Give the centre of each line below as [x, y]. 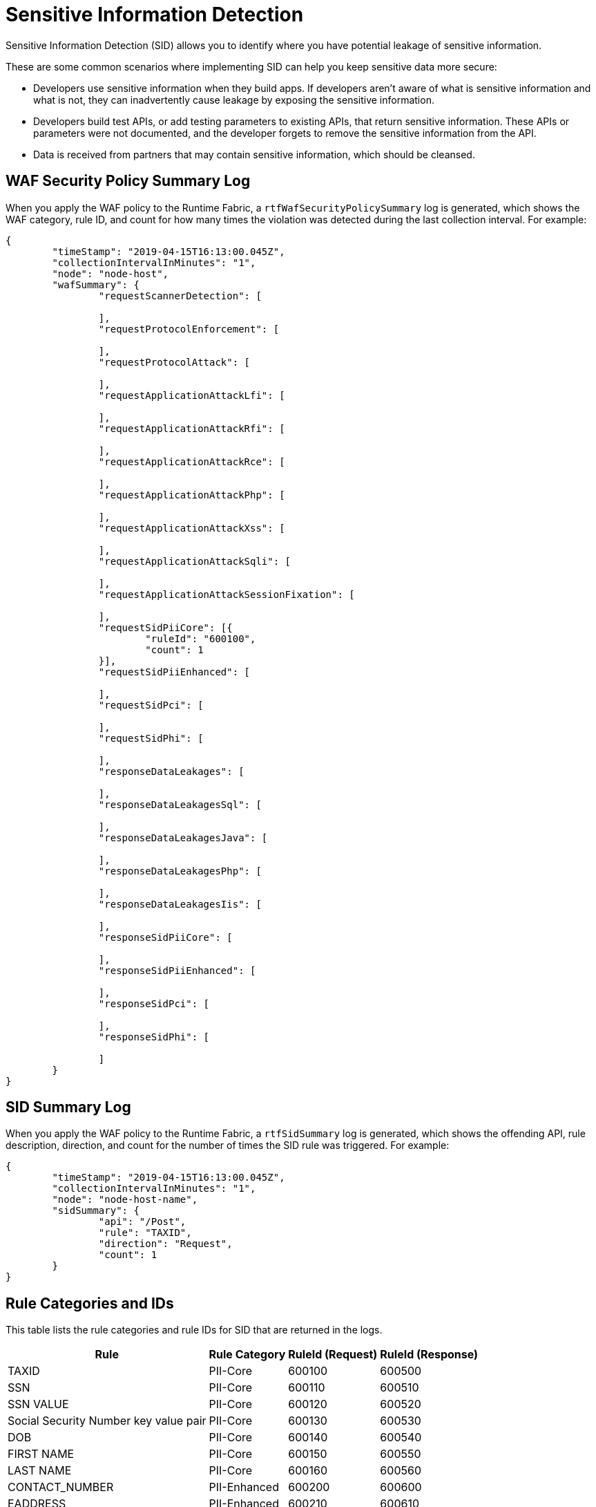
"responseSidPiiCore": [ [165, 937]
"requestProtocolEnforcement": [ [189, 329]
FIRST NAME [41, 1454]
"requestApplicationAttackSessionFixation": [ [227, 594]
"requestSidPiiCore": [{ [165, 627]
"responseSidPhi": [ [154, 1037]
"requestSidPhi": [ [151, 738]
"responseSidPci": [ [154, 1003]
